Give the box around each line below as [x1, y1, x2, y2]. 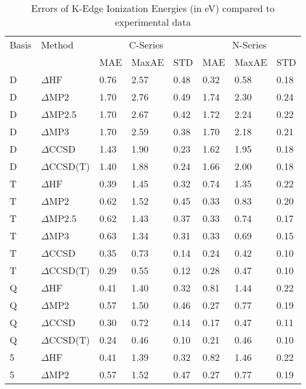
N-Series [232, 38, 267, 51]
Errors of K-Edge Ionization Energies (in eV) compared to [31, 1, 275, 15]
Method [41, 38, 74, 51]
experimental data [114, 15, 191, 29]
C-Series [129, 38, 163, 51]
